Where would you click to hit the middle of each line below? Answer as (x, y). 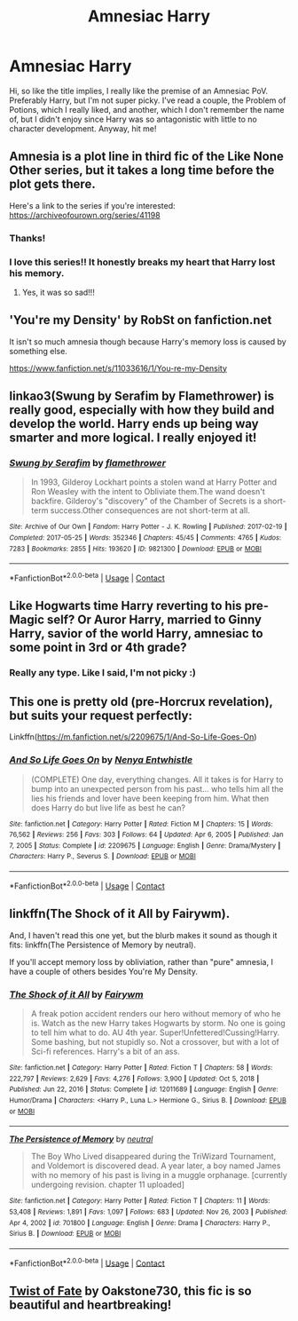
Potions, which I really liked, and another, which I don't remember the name (147, 109)
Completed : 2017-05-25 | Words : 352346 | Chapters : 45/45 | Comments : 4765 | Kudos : (145, 538)
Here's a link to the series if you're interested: (92, 205)
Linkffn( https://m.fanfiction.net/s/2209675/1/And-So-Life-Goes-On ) (133, 737)
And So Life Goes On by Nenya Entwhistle (101, 760)
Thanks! (27, 238)
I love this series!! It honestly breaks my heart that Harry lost (142, 262)
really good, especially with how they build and (142, 410)
